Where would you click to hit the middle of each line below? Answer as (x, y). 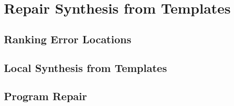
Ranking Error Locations (68, 39)
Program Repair (46, 96)
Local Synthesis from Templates (86, 67)
